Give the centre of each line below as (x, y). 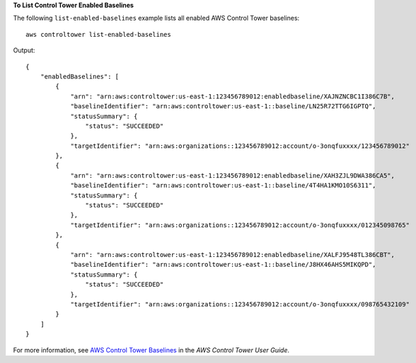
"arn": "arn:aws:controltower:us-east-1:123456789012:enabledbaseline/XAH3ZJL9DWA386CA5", (233, 175)
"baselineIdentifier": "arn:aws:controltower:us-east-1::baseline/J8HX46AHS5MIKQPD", (223, 265)
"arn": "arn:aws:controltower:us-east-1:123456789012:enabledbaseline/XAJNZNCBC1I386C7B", (233, 96)
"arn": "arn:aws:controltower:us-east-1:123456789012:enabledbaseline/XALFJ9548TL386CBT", (233, 254)
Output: (24, 50)
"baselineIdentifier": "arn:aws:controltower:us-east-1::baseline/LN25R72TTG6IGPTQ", (223, 106)
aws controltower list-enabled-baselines (98, 34)
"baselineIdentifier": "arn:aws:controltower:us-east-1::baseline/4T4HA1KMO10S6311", (223, 185)
